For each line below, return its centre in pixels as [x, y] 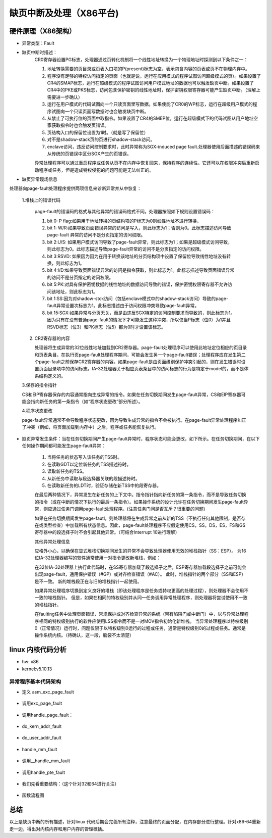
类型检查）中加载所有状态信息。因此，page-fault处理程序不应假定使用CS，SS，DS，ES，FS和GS [144, 525]
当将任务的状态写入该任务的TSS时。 [85, 457]
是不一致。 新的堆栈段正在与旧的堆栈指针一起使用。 [88, 581]
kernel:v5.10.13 [37, 669]
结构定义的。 [52, 376]
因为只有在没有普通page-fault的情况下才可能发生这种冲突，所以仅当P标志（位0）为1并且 [139, 320]
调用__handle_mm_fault [46, 761]
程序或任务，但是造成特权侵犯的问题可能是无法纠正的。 [96, 170]
